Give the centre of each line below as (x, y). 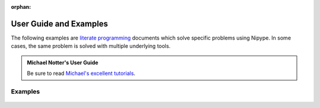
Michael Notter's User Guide (63, 63)
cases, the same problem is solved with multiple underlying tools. (91, 46)
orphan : (21, 7)
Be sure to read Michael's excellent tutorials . (81, 73)
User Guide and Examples (60, 24)
